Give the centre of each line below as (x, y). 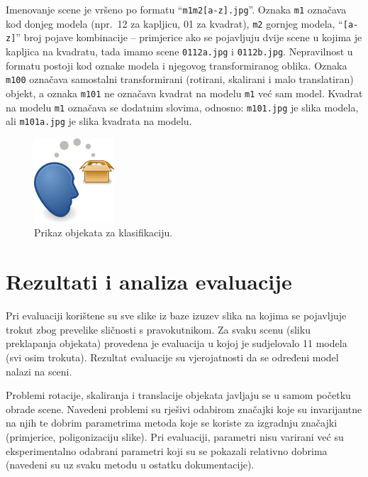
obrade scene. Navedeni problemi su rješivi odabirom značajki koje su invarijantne (184, 409)
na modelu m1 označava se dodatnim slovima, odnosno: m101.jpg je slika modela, (182, 107)
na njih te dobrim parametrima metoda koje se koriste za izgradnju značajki (172, 423)
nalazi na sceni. (39, 371)
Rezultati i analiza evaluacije (149, 281)
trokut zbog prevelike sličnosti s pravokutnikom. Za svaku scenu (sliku (158, 329)
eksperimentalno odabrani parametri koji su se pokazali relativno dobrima (167, 450)
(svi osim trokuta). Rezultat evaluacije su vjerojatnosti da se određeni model (172, 357)
